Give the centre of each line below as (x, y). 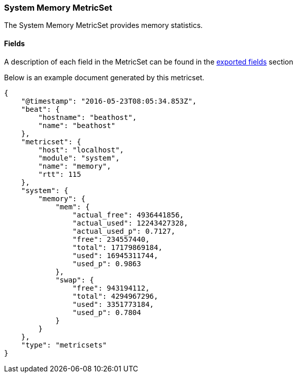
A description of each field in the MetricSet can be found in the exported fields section (149, 61)
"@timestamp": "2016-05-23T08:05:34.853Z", (109, 101)
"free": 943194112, (111, 288)
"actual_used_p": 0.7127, (124, 231)
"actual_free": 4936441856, (128, 215)
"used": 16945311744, (115, 255)
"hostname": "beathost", (88, 117)
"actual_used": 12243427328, (130, 223)
